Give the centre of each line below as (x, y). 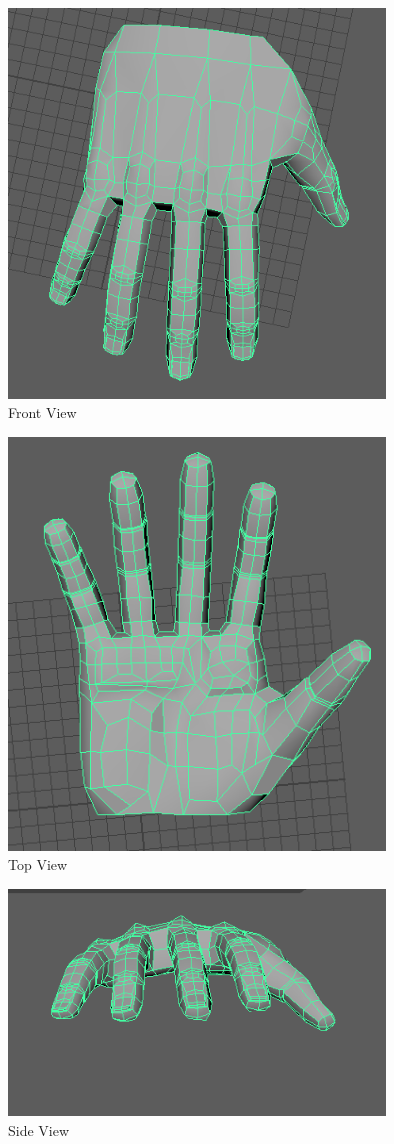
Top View (38, 864)
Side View (39, 1129)
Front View (42, 412)
